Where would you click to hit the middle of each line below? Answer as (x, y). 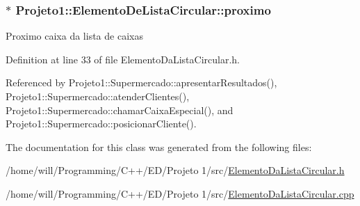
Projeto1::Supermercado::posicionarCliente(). (101, 124)
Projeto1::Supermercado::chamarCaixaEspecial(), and (120, 110)
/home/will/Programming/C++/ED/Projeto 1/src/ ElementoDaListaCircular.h (175, 170)
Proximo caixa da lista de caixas (74, 36)
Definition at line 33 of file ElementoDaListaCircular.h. (123, 59)
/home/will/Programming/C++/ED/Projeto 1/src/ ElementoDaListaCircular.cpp (180, 193)
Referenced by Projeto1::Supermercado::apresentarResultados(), (141, 82)
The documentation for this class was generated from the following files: (159, 146)
